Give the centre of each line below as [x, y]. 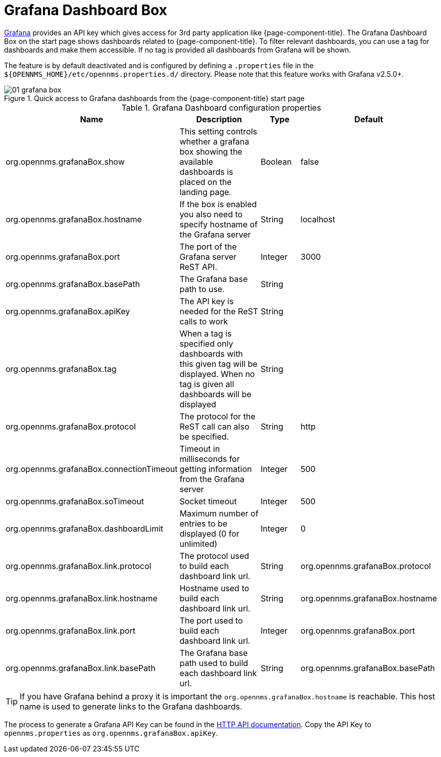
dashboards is [206, 172]
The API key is [207, 301]
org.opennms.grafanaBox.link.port [70, 630]
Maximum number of [219, 513]
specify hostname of [218, 224]
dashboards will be [215, 394]
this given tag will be [218, 364]
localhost [318, 219]
